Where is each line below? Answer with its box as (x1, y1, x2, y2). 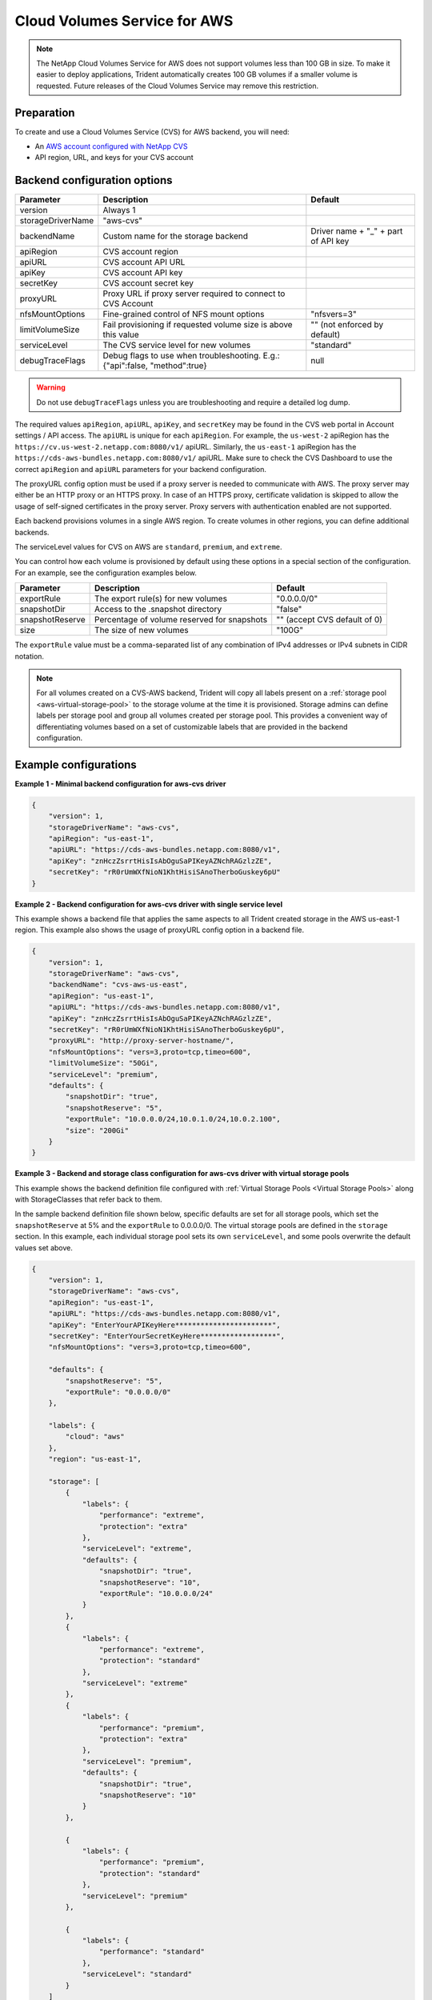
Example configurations (14, 758, 138, 771)
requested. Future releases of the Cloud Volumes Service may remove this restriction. (36, 81, 319, 90)
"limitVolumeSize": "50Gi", (48, 1058, 159, 1068)
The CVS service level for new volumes (102, 340, 251, 351)
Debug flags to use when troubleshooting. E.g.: (102, 350, 280, 362)
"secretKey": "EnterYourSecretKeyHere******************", (48, 1331, 286, 1340)
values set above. (14, 1242, 74, 1252)
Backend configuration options (14, 174, 173, 187)
